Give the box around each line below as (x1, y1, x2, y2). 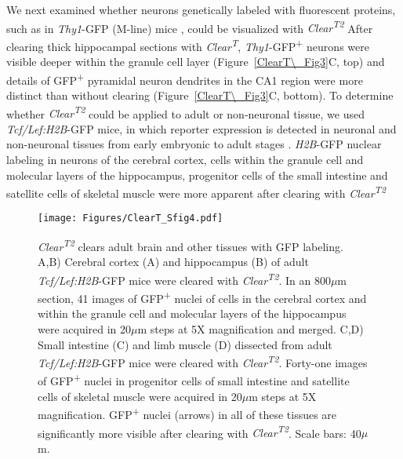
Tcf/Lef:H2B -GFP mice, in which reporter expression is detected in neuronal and (6, 120, 397, 137)
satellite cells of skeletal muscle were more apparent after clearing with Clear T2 (6, 183, 386, 201)
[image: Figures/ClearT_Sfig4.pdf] (38, 213, 223, 224)
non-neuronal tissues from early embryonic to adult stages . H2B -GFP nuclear (6, 136, 382, 152)
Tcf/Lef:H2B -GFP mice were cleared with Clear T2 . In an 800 (38, 269, 331, 288)
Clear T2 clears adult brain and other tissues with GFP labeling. (38, 236, 343, 254)
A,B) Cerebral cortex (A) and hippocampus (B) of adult (38, 253, 309, 270)
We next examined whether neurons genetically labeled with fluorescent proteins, (6, 2, 396, 17)
